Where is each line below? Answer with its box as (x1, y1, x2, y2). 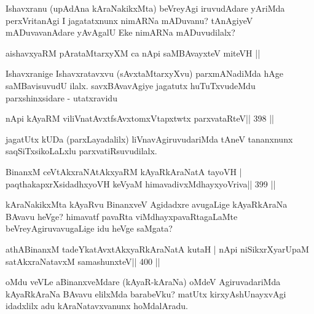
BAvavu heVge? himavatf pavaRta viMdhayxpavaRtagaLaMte (6, 210, 238, 222)
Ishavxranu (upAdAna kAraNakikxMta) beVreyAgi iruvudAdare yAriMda (6, 2, 285, 14)
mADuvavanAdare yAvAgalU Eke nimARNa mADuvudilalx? (6, 26, 235, 39)
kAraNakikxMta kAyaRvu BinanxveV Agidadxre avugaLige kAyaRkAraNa (6, 198, 288, 211)
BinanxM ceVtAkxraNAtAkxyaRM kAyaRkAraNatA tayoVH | (6, 165, 242, 178)
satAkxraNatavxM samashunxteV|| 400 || (6, 254, 160, 267)
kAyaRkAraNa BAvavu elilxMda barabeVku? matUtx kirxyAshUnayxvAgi (6, 287, 286, 300)
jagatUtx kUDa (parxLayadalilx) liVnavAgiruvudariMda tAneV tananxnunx (6, 132, 293, 145)
